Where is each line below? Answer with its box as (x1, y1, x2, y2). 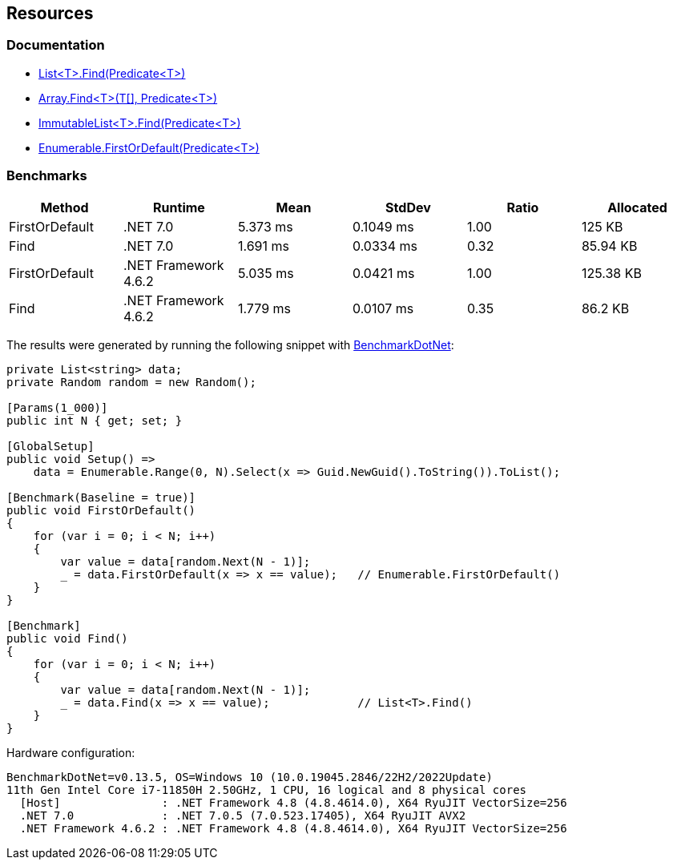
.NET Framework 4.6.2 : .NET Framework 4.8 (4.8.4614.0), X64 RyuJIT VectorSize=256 (19, 821, 567, 835)
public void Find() (6, 631, 128, 645)
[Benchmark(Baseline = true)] (6, 490, 196, 504)
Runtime (153, 199, 205, 215)
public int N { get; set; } (6, 413, 183, 427)
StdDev (385, 199, 431, 215)
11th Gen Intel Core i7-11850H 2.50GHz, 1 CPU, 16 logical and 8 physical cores (6, 783, 527, 796)
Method (40, 199, 89, 215)
